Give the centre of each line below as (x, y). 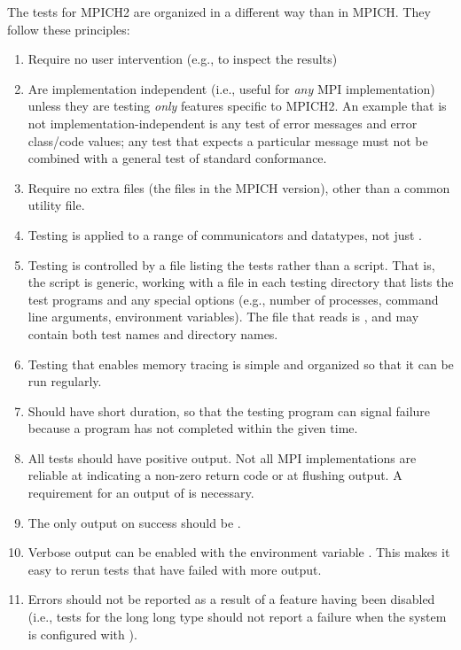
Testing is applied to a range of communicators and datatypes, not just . (225, 234)
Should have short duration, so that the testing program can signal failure (229, 410)
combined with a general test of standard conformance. (177, 158)
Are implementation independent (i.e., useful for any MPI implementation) (231, 88)
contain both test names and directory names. (153, 333)
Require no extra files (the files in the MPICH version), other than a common (239, 187)
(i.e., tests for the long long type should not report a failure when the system (237, 617)
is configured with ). (82, 634)
